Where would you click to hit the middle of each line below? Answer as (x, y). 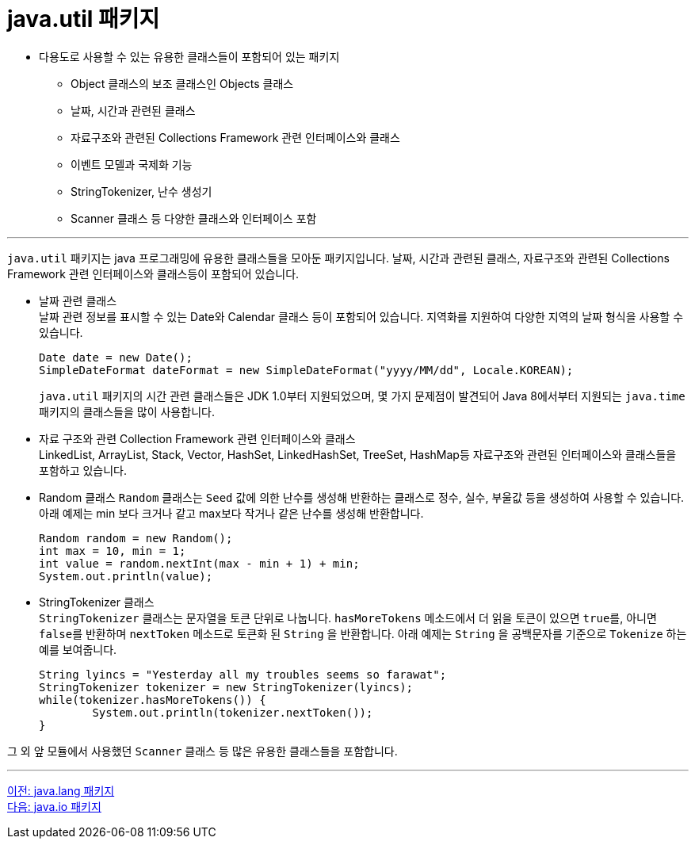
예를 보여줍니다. (78, 649)
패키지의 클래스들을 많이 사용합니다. (127, 411)
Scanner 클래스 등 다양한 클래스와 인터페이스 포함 (194, 218)
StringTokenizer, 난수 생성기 (141, 191)
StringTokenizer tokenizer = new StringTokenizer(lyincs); (226, 687)
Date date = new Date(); (116, 357)
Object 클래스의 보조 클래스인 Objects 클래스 (182, 83)
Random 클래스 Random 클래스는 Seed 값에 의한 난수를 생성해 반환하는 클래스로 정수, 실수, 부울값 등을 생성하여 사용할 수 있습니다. (362, 497)
